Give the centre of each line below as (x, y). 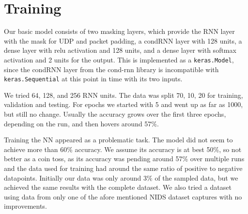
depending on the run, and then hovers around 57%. (81, 123)
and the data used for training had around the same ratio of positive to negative (123, 168)
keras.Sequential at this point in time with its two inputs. (93, 79)
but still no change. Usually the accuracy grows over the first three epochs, (115, 114)
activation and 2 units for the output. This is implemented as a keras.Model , (119, 59)
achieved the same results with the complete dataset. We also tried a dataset (118, 187)
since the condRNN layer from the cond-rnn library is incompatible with (111, 69)
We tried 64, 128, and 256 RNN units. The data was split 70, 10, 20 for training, (124, 95)
